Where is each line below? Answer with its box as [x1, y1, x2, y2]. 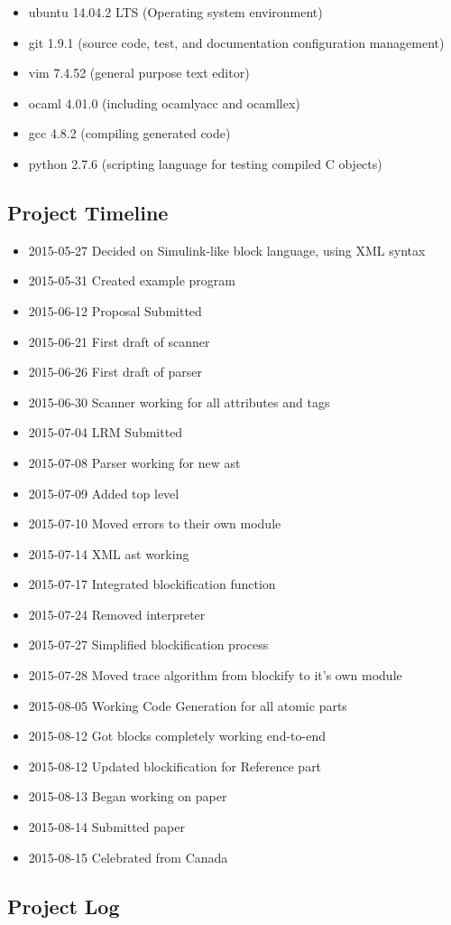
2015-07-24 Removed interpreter [28, 604, 206, 623]
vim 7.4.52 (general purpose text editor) [28, 63, 250, 82]
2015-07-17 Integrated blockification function [28, 575, 276, 593]
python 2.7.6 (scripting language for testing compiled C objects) [28, 154, 382, 173]
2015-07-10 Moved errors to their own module [28, 514, 281, 533]
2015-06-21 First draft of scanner [28, 332, 210, 350]
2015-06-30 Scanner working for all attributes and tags [28, 392, 330, 411]
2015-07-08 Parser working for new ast [28, 453, 241, 472]
